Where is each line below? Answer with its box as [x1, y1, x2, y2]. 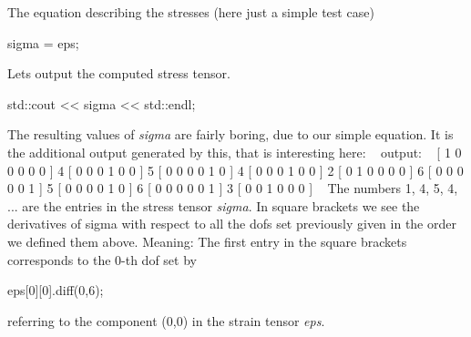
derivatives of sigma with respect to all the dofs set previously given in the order [7, 214, 456, 233]
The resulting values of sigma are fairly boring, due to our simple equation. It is [7, 125, 454, 144]
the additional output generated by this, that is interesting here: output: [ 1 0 [7, 142, 462, 161]
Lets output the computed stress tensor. [7, 64, 230, 83]
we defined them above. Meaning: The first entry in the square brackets [7, 231, 407, 250]
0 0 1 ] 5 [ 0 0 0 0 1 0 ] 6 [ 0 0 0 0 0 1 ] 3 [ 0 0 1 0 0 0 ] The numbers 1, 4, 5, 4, [7, 179, 458, 198]
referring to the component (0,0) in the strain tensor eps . [7, 311, 325, 330]
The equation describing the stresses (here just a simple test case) [7, 3, 374, 21]
